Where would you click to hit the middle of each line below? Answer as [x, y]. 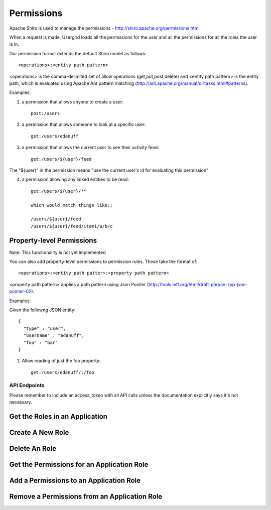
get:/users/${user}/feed [61, 159]
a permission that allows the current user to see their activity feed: [90, 148]
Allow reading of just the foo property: [61, 361]
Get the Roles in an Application [58, 417]
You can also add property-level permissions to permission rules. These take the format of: [103, 262]
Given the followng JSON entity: [42, 310]
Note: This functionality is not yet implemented [58, 252]
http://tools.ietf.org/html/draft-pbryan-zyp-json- [198, 284]
